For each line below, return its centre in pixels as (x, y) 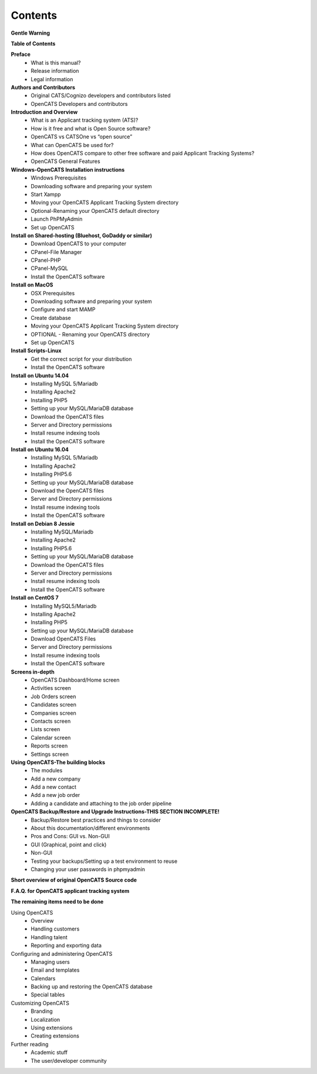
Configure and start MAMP (63, 309)
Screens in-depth (33, 672)
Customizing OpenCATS (40, 1003)
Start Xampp (46, 194)
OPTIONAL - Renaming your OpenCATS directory (90, 334)
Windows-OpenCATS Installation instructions (68, 169)
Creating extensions (55, 1036)
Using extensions (52, 1028)
